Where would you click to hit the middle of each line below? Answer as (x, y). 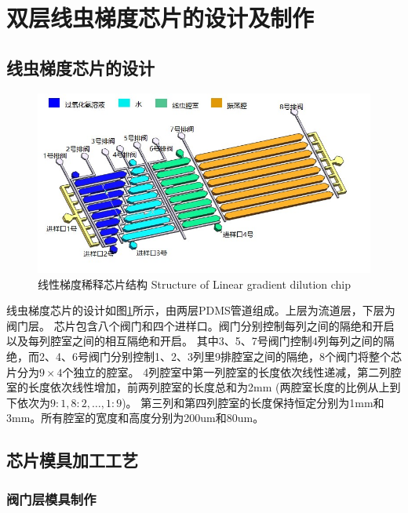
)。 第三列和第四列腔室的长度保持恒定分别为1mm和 (253, 402)
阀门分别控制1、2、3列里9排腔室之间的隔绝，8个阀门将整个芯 (245, 356)
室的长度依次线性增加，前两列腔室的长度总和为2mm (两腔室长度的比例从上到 (204, 387)
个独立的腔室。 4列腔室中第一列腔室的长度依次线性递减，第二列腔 (232, 371)
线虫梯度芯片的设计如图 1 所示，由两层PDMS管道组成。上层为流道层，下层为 (201, 310)
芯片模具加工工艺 (72, 460)
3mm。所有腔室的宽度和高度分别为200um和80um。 (135, 418)
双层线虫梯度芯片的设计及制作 (160, 18)
